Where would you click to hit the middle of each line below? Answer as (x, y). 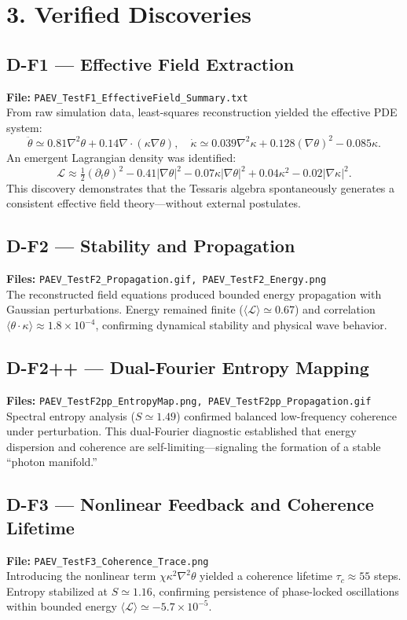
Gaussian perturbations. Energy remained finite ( (125, 309)
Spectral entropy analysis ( (71, 415)
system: (24, 127)
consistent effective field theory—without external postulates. (154, 203)
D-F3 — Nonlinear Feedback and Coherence (190, 504)
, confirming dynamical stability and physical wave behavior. (241, 325)
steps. (387, 576)
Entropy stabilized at (57, 591)
